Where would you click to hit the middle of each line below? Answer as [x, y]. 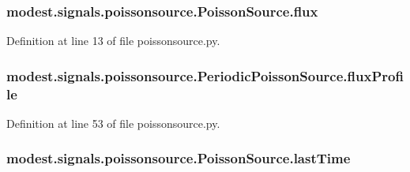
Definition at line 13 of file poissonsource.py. [113, 41]
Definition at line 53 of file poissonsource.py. [113, 123]
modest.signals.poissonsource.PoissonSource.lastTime [179, 158]
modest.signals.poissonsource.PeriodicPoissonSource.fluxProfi [205, 75]
